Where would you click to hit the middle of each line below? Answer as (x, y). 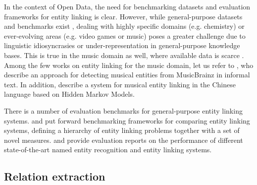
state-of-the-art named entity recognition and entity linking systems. (108, 150)
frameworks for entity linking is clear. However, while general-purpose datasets (123, 16)
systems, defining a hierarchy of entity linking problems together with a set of (122, 130)
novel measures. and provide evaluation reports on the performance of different (124, 140)
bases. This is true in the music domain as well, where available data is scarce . (124, 55)
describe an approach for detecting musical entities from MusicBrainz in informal (127, 75)
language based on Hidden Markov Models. (69, 94)
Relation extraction (55, 176)
